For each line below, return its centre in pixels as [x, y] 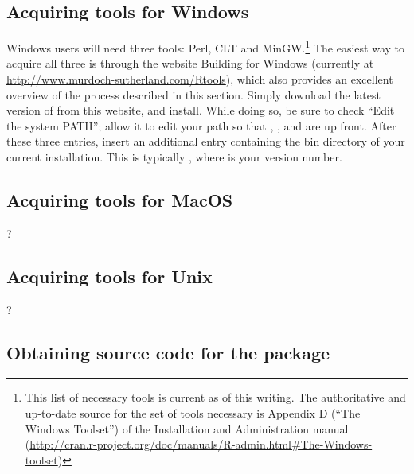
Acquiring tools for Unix [109, 276]
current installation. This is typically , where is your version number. [174, 157]
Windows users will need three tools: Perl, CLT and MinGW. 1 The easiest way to [206, 47]
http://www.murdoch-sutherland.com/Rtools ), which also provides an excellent [200, 79]
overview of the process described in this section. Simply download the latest [193, 94]
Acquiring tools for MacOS [120, 200]
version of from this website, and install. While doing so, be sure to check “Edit [201, 110]
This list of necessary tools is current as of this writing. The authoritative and [215, 397]
